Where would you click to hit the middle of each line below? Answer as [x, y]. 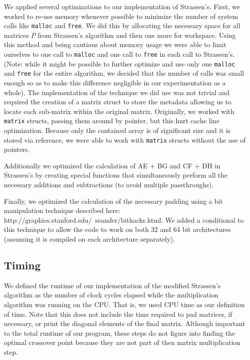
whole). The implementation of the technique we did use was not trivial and [117, 92]
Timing [22, 265]
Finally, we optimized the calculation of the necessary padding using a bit [113, 201]
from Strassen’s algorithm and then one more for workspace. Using [137, 35]
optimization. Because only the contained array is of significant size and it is [117, 130]
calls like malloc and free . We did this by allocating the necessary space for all [122, 25]
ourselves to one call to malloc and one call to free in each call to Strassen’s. [119, 54]
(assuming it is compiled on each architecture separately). [90, 239]
